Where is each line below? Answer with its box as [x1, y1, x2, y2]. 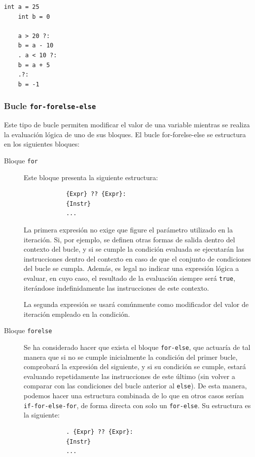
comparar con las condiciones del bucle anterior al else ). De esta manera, [24, 381, 247, 391]
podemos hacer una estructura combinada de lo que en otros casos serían [24, 390, 244, 401]
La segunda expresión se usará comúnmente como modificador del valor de [24, 299, 249, 309]
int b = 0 [18, 13, 50, 20]
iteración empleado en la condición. [24, 308, 130, 319]
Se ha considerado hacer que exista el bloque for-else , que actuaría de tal [24, 342, 251, 352]
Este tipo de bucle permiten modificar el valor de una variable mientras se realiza [4, 119, 250, 130]
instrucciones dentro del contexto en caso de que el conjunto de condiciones [24, 253, 251, 264]
